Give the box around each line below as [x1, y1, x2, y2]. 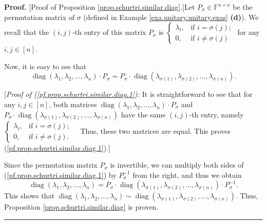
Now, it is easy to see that [4, 60, 87, 71]
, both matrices [49, 98, 97, 109]
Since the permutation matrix [4, 159, 98, 170]
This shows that [4, 190, 54, 201]
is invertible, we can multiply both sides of [110, 159, 244, 170]
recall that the [4, 27, 49, 37]
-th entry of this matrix [72, 27, 146, 37]
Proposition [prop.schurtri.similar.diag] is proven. [4, 201, 159, 212]
